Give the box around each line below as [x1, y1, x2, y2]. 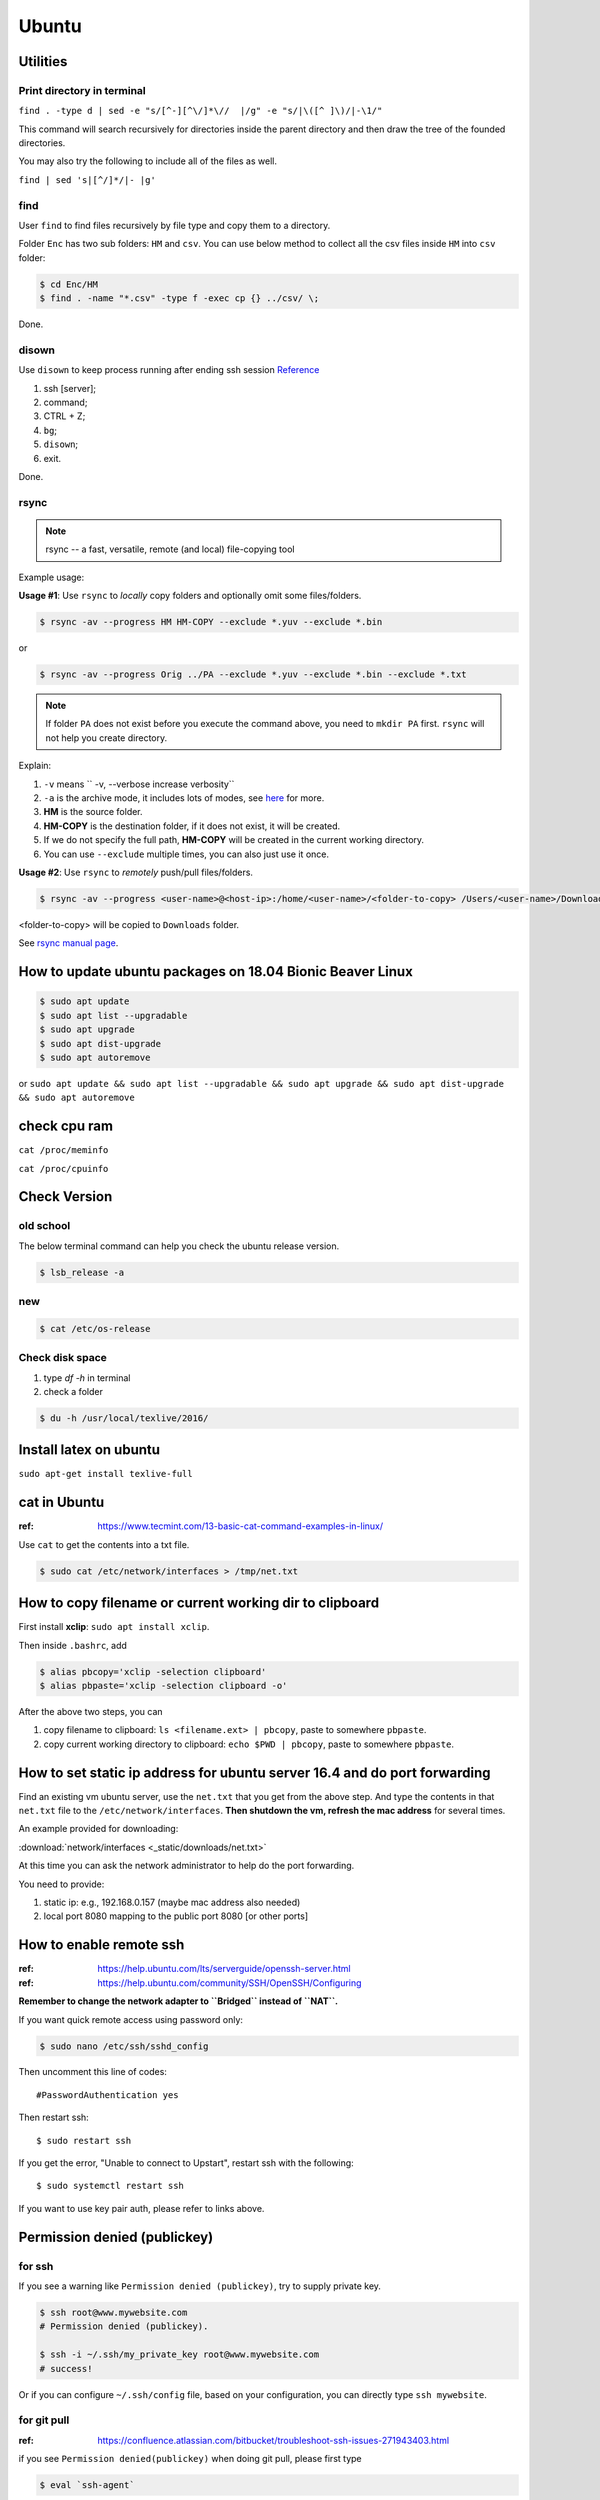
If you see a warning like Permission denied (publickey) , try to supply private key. [18, 2280, 382, 2292]
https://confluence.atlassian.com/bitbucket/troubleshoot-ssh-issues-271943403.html [97, 2434, 450, 2446]
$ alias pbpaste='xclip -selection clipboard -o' [39, 1680, 288, 1692]
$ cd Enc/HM [39, 278, 99, 290]
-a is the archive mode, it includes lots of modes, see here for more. [43, 792, 325, 804]
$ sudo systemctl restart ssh [36, 2180, 185, 2192]
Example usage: [18, 571, 85, 583]
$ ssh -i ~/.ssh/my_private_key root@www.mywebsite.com [39, 2349, 320, 2360]
